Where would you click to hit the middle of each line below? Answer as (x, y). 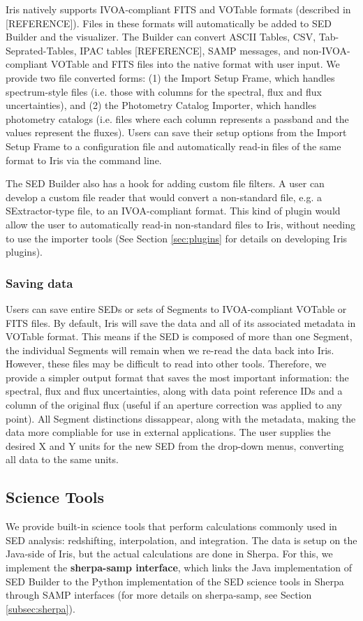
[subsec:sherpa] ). (40, 608)
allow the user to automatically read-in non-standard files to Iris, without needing (180, 224)
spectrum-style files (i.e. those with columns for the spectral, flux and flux (164, 91)
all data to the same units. (62, 459)
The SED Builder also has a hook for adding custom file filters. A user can (165, 183)
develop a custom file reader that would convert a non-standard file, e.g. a (164, 197)
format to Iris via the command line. (84, 160)
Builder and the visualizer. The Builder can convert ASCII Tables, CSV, (161, 37)
